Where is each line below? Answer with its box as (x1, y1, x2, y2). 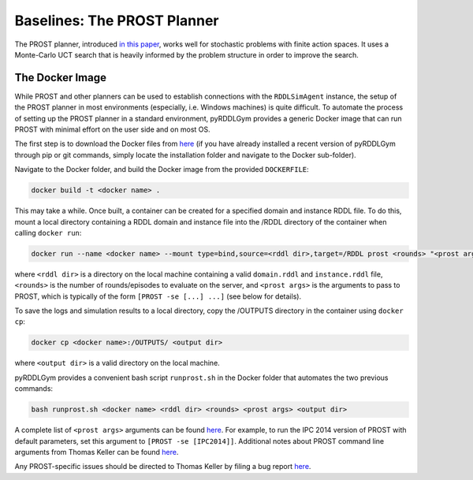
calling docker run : (14, 228, 82, 237)
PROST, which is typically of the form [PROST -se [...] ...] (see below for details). (14, 292, 302, 301)
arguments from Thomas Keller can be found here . (14, 447, 179, 456)
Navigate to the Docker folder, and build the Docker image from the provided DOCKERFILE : (14, 165, 309, 174)
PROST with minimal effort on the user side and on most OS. (14, 125, 210, 134)
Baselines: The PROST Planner (14, 12, 220, 29)
